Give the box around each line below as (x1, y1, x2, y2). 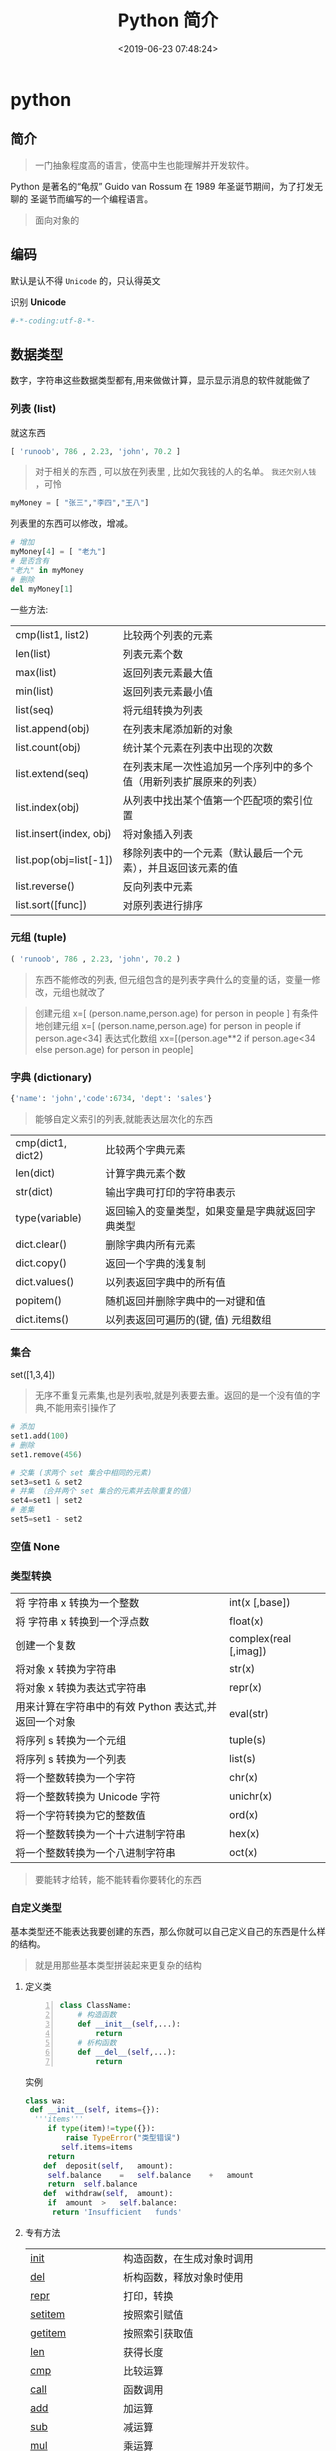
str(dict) (15, 1184, 54, 1198)
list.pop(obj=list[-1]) (15, 852, 113, 866)
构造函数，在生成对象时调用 (123, 2251, 254, 2265)
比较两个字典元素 (105, 1142, 187, 1156)
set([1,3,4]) (10, 1369, 56, 1381)
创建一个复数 (15, 1639, 77, 1653)
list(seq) (15, 702, 55, 716)
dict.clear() (15, 1237, 68, 1251)
